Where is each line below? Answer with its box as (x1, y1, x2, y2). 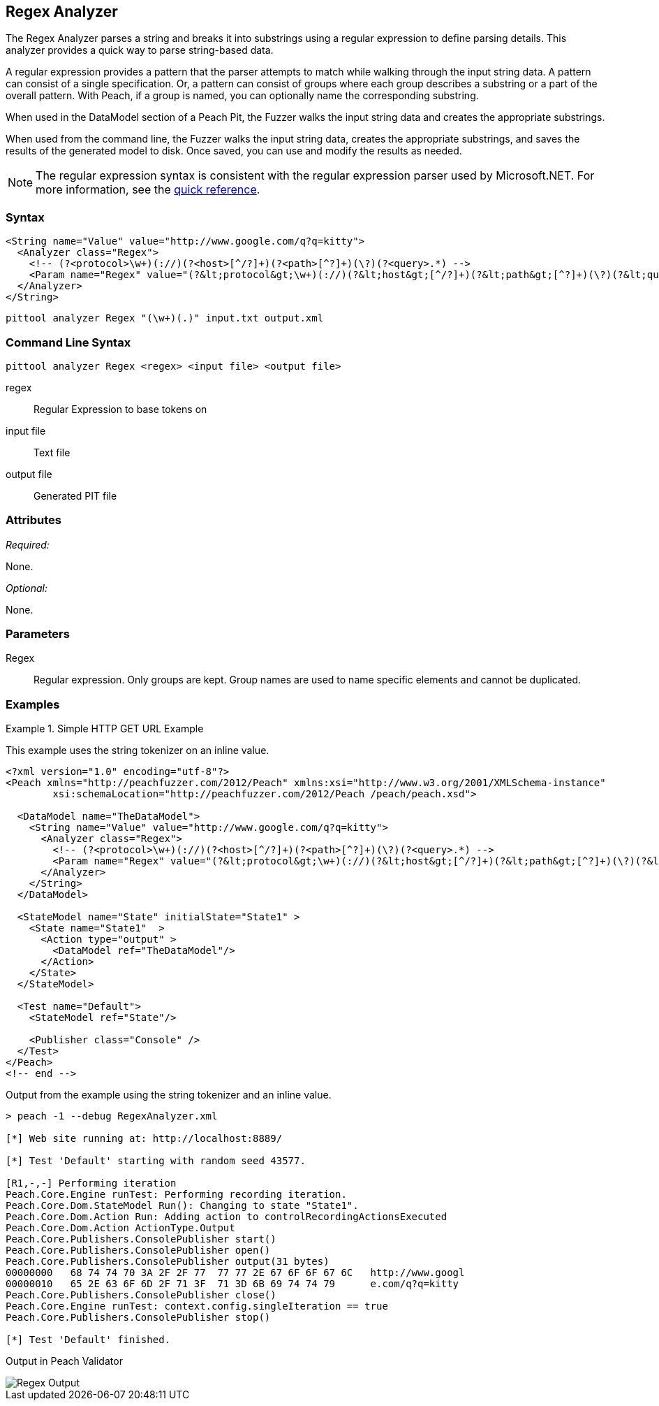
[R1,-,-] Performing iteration (6, 1177, 177, 1189)
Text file (34, 446, 71, 458)
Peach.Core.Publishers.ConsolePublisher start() (6, 1233, 276, 1245)
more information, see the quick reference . (36, 182, 260, 197)
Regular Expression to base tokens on (34, 403, 207, 415)
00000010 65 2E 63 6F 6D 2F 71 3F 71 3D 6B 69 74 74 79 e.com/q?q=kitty (6, 1278, 459, 1290)
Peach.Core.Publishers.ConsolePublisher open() (6, 1245, 271, 1256)
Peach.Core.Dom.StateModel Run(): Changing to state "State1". (6, 1200, 359, 1212)
